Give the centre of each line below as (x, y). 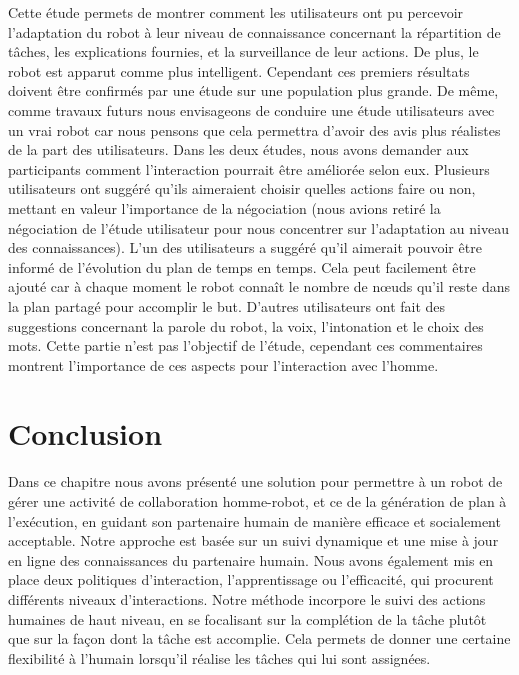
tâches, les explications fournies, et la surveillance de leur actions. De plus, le (243, 51)
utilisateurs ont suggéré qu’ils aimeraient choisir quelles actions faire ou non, (242, 188)
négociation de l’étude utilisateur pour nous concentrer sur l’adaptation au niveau (258, 227)
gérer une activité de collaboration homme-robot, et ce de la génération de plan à (257, 501)
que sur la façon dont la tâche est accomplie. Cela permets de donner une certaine (259, 638)
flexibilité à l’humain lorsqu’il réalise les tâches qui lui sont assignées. (219, 657)
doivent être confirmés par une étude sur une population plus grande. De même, (253, 90)
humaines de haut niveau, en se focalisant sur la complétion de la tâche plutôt (247, 618)
